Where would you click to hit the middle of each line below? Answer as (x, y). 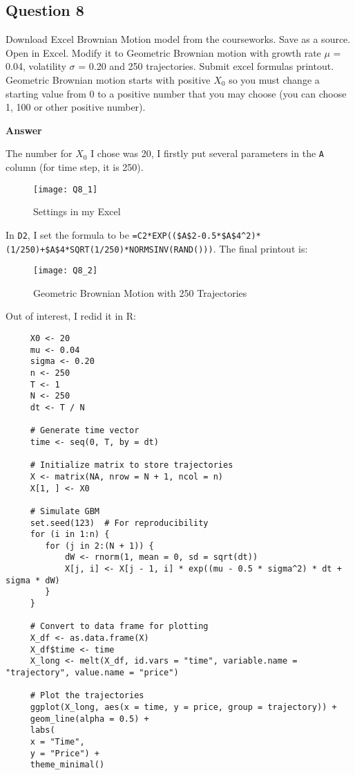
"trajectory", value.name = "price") (92, 673)
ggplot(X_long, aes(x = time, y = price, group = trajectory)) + (183, 708)
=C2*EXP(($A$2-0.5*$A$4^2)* (196, 236)
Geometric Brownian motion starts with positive (108, 79)
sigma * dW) (33, 580)
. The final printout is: (260, 248)
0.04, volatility (36, 66)
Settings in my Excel (77, 211)
